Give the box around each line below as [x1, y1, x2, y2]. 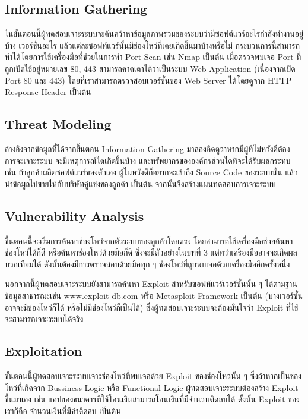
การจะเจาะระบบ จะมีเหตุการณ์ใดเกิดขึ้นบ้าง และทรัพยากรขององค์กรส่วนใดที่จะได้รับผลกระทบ [5, 154, 291, 166]
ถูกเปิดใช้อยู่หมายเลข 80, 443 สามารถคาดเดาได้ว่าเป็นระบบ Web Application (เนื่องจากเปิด [5, 62, 296, 74]
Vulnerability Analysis [5, 206, 144, 225]
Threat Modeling [5, 115, 112, 133]
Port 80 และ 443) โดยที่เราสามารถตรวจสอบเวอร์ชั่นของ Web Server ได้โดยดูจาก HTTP [5, 74, 292, 86]
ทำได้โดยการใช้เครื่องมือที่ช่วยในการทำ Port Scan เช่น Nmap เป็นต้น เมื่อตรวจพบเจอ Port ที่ [5, 51, 301, 63]
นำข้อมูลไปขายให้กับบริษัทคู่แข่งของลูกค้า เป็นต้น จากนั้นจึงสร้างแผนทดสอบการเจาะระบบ [5, 177, 276, 190]
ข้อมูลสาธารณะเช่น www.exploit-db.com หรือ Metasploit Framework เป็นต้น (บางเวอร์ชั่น [5, 289, 303, 301]
